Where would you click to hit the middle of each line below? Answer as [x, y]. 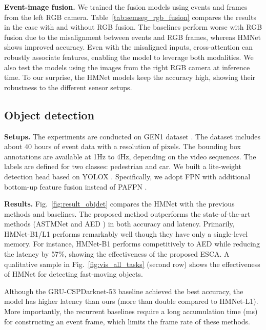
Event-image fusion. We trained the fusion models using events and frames [126, 7]
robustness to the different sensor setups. [68, 87]
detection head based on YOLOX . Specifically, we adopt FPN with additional [127, 176]
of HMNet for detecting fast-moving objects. [74, 274]
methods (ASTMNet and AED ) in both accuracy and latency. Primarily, [119, 224]
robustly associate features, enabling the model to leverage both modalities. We [129, 57]
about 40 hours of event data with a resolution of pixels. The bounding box [122, 146]
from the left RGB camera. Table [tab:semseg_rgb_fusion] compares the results [130, 17]
